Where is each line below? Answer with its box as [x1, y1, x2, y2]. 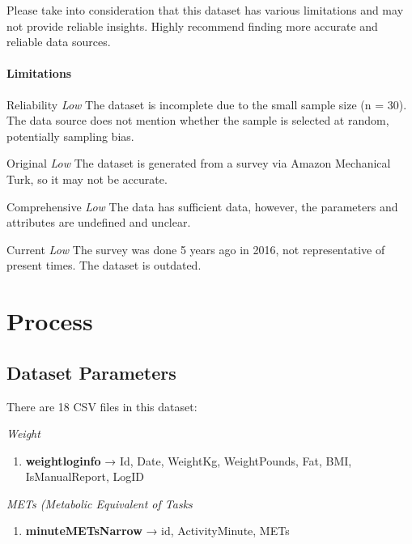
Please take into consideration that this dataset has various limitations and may [6, 2, 404, 18]
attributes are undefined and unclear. [6, 214, 191, 231]
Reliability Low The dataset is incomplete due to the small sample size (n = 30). [6, 96, 407, 113]
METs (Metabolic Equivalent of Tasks [6, 495, 193, 512]
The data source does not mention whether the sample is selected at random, [6, 112, 389, 129]
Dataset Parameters [6, 359, 176, 385]
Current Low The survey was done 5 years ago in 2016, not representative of [6, 240, 385, 257]
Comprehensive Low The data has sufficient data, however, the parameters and [6, 198, 398, 215]
